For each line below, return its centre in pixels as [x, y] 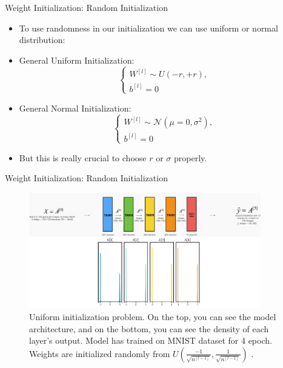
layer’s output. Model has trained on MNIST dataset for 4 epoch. [151, 340]
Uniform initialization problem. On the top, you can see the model [153, 317]
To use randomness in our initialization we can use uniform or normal [148, 28]
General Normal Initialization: [75, 108]
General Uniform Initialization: [77, 60]
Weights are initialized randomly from [100, 353]
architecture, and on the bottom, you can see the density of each [149, 328]
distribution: [42, 40]
